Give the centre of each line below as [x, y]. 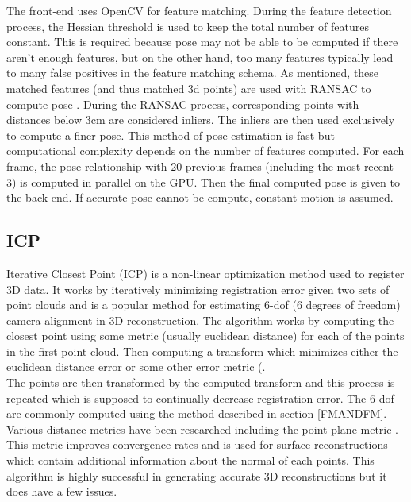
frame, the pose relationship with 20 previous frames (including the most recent [200, 166]
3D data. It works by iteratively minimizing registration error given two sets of [198, 289]
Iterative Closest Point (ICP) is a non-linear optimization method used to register [205, 273]
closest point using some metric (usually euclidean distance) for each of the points [205, 336]
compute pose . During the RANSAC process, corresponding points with [183, 104]
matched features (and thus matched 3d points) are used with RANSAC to [189, 88]
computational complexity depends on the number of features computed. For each [205, 151]
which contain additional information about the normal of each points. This [190, 460]
